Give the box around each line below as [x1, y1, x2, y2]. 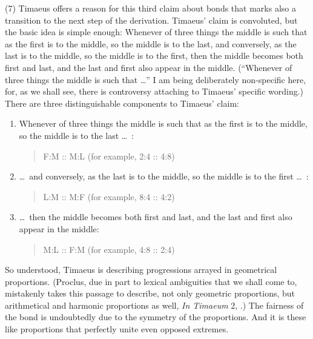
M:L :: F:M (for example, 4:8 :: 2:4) [43, 243, 175, 255]
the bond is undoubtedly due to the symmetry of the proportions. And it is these [5, 310, 306, 323]
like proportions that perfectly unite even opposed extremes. [5, 323, 229, 335]
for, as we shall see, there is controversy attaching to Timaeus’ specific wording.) [5, 85, 304, 98]
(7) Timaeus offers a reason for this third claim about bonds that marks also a [5, 2, 296, 14]
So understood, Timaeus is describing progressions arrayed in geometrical [5, 263, 277, 276]
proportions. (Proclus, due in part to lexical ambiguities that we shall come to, [5, 275, 297, 287]
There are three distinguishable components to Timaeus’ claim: [5, 96, 239, 109]
